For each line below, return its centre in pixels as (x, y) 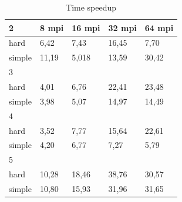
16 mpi (86, 27)
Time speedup (91, 7)
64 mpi (159, 27)
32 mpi (122, 27)
